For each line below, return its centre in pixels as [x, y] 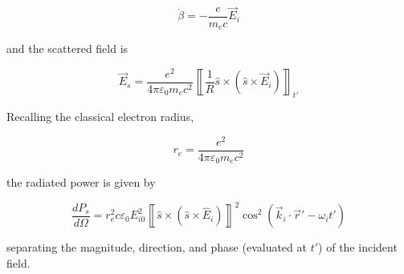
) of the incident [358, 247]
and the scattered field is [67, 48]
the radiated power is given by [81, 182]
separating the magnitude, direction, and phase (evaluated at [157, 247]
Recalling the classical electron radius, [100, 117]
